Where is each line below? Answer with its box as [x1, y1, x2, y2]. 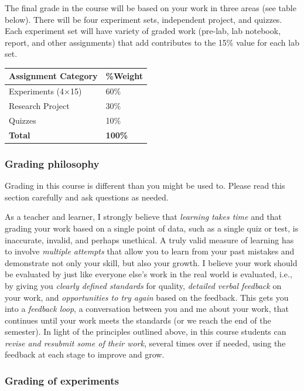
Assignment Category [9, 70, 98, 82]
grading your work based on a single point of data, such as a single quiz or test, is [5, 222, 299, 234]
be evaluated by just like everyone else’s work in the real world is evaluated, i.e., [5, 268, 292, 280]
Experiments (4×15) [9, 85, 82, 97]
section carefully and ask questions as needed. [5, 191, 169, 203]
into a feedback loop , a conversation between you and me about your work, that [5, 302, 289, 315]
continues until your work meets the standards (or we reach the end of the [5, 314, 271, 326]
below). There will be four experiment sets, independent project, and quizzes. [5, 13, 282, 25]
